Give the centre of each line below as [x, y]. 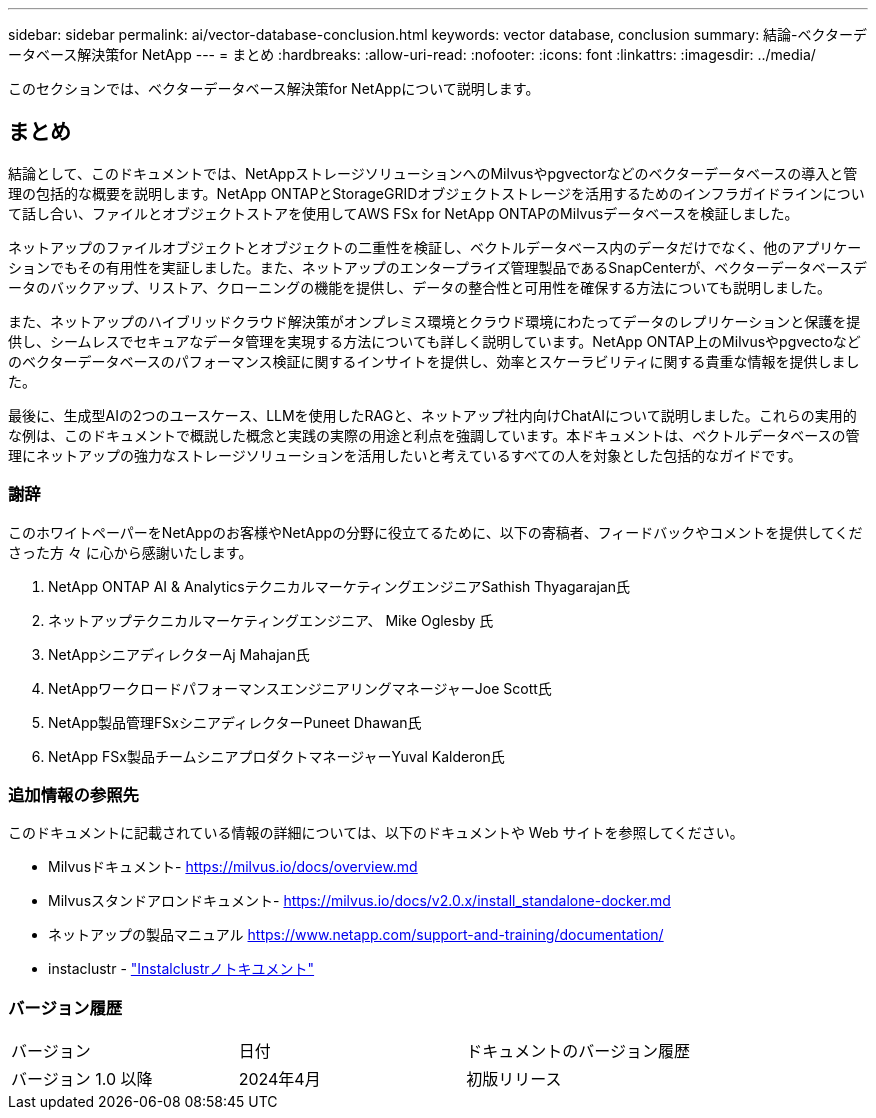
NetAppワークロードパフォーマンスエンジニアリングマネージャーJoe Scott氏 [300, 688]
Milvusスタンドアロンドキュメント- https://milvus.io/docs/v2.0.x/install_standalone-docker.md [359, 901]
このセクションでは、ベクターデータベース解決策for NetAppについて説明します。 [274, 88]
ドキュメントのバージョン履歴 [578, 1051]
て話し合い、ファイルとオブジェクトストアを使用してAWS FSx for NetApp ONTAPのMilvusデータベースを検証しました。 [403, 213]
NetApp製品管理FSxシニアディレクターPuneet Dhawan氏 [235, 722]
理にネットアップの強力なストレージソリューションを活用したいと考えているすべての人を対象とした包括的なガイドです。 [405, 455]
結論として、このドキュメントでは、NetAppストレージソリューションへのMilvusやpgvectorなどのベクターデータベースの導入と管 [433, 173]
